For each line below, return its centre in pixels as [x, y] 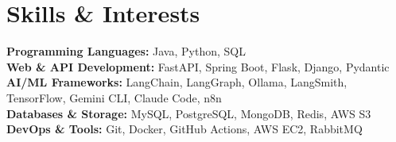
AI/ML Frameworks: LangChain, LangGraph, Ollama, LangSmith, [177, 82]
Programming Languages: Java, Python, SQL [126, 51]
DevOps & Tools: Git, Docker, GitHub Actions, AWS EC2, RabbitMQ [184, 129]
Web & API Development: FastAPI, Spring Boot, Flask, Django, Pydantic [198, 66]
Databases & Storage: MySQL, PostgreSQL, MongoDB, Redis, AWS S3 [189, 113]
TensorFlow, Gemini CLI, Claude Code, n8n [114, 97]
